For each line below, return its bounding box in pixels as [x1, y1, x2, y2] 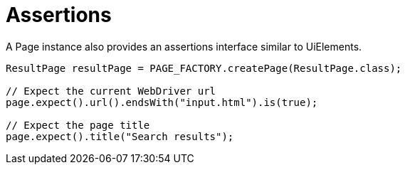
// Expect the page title [6, 119, 150, 131]
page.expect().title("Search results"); [6, 130, 234, 142]
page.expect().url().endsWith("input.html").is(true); [6, 96, 318, 108]
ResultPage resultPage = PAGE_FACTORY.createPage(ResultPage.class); [6, 62, 402, 74]
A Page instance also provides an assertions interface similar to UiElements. [6, 40, 362, 53]
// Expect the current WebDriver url [6, 85, 216, 97]
